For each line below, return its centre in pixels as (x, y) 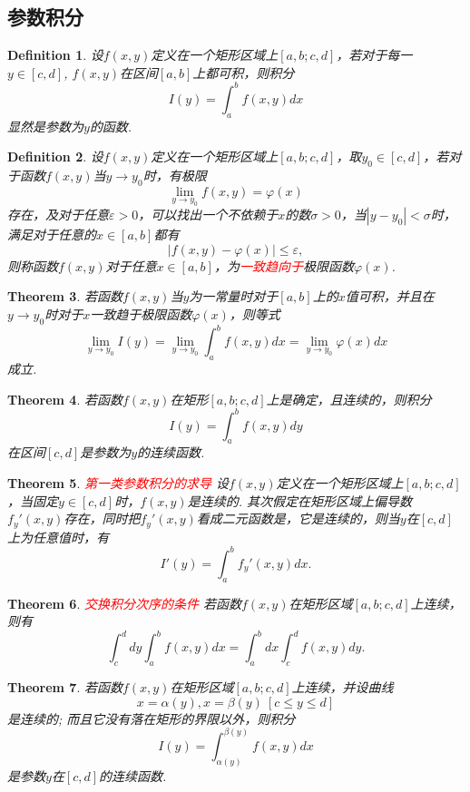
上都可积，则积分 (244, 72)
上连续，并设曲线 (343, 687)
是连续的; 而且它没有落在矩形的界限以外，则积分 (152, 718)
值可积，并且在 (390, 296)
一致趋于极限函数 (141, 313)
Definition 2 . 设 (55, 156)
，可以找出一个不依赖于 (208, 215)
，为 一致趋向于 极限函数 (284, 265)
